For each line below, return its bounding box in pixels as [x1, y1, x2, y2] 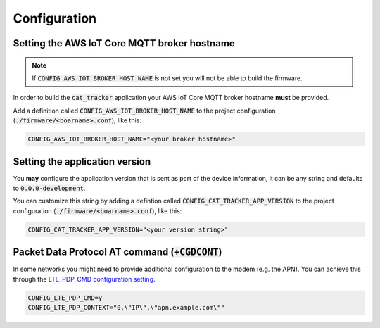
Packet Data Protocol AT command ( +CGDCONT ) [13, 246, 222, 258]
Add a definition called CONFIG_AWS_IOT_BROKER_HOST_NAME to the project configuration [13, 106, 276, 115]
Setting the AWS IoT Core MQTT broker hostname [13, 37, 235, 49]
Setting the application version [13, 156, 151, 168]
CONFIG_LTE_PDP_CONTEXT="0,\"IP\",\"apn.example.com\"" [27, 303, 225, 312]
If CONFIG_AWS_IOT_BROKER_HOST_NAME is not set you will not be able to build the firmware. [32, 74, 303, 82]
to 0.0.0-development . [13, 184, 86, 192]
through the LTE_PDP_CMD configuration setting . [13, 275, 156, 283]
